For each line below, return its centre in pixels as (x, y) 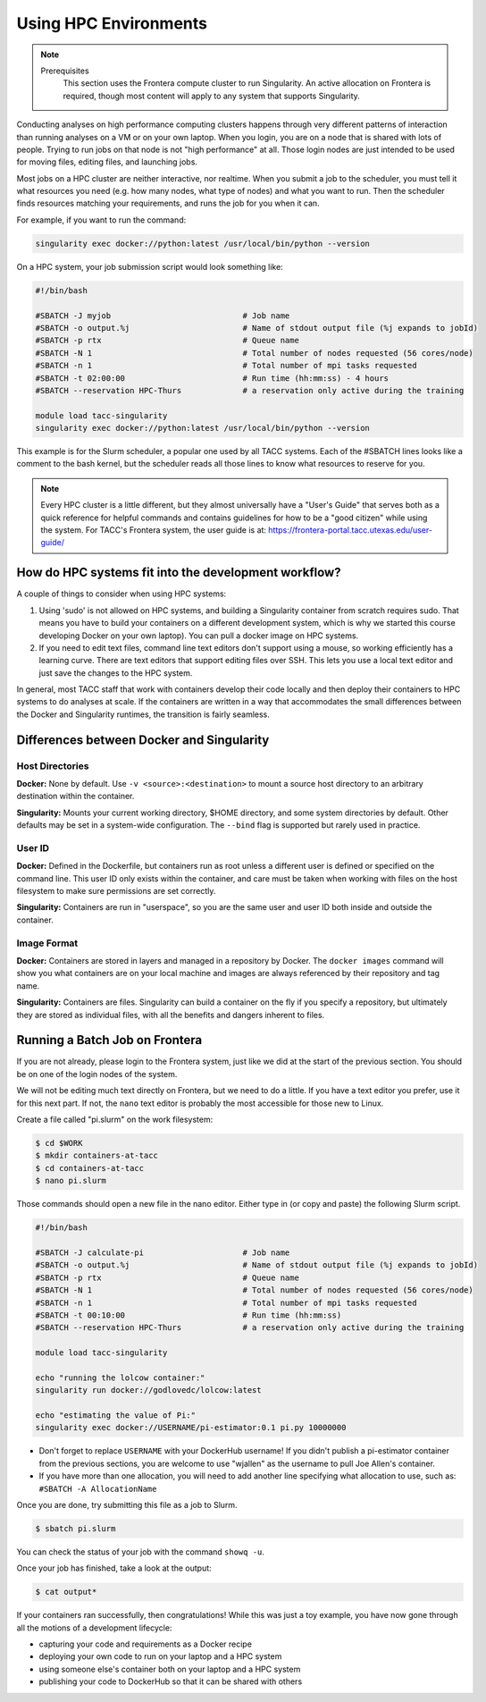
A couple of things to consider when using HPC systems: (121, 594)
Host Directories (53, 766)
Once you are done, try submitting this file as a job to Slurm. (127, 1504)
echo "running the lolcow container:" (120, 1378)
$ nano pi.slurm (71, 1181)
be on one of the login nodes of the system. (97, 1074)
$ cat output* (66, 1592)
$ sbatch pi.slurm (75, 1528)
